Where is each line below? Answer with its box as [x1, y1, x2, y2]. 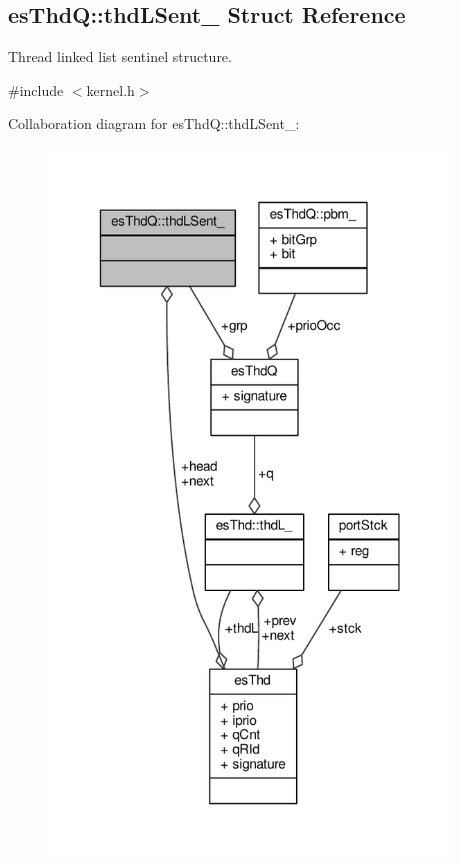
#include [8, 79, 64, 100]
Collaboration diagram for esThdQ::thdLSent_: [8, 113, 300, 134]
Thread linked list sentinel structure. [8, 46, 232, 67]
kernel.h [86, 79, 135, 100]
